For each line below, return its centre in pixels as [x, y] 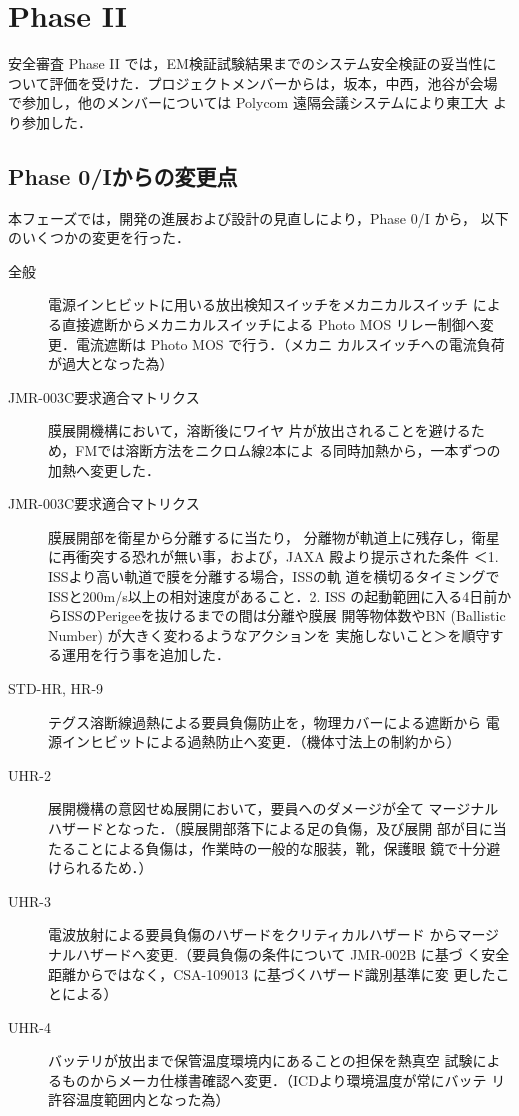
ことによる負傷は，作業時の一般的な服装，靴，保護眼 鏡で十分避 [288, 847]
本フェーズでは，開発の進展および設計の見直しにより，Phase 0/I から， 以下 [258, 217]
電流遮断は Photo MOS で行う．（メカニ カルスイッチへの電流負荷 [290, 343]
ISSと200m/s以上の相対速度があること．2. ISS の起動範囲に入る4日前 [273, 595]
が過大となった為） [111, 363]
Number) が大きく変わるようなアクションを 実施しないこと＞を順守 [269, 634]
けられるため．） [100, 867]
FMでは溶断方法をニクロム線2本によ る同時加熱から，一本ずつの [288, 450]
